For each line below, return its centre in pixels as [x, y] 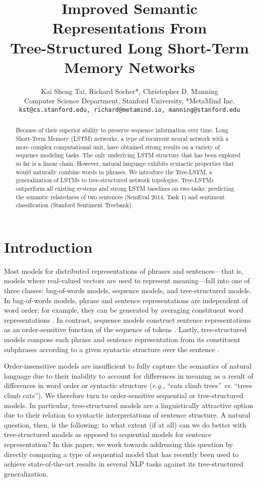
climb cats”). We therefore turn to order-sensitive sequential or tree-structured [124, 395]
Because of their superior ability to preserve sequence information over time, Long [122, 130]
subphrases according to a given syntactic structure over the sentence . [112, 349]
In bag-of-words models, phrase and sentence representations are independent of [126, 300]
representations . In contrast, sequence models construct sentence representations [128, 319]
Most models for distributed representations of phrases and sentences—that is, [124, 270]
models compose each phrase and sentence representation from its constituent [122, 339]
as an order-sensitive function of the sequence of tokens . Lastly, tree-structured [126, 329]
